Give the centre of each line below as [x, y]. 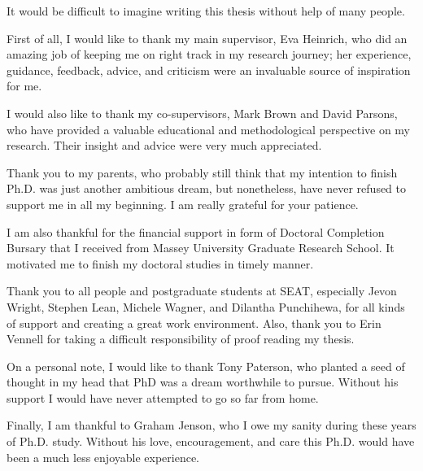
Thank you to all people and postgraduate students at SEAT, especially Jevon [202, 291]
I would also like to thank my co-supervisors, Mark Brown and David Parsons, [202, 113]
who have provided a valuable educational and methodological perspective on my [209, 129]
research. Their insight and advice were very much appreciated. [164, 145]
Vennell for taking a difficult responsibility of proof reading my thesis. [181, 339]
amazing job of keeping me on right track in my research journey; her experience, [209, 54]
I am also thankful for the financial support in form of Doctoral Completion [196, 231]
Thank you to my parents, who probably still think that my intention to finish [202, 172]
